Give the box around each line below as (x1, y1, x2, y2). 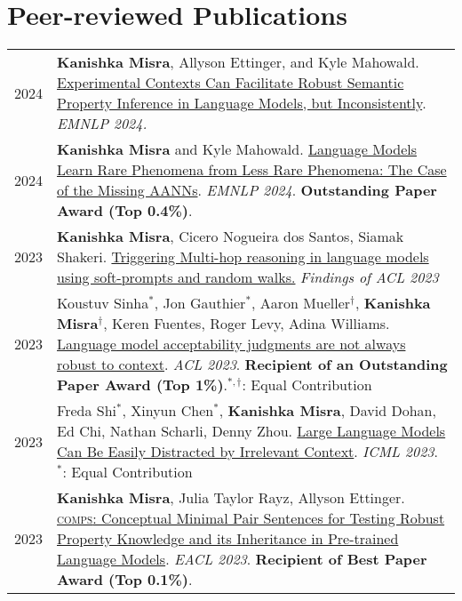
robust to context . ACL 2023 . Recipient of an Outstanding (57, 354, 448, 375)
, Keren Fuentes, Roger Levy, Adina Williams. (103, 313, 390, 334)
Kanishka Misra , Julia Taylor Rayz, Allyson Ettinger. (57, 487, 405, 509)
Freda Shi (57, 400, 116, 421)
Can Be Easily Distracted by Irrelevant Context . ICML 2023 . (57, 441, 438, 462)
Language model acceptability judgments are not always (57, 333, 406, 355)
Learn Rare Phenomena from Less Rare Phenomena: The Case (57, 159, 447, 180)
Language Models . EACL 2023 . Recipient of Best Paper (57, 549, 427, 570)
